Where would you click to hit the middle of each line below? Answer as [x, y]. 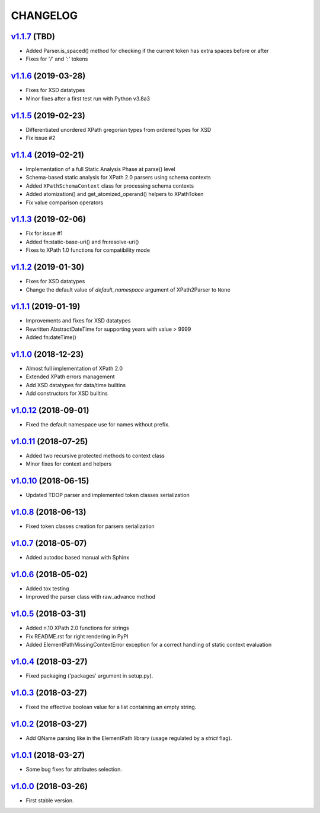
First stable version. [50, 800]
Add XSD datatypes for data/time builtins [76, 385]
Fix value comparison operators [65, 203]
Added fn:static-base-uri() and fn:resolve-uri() [82, 242]
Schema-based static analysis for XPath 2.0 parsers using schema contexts [118, 178]
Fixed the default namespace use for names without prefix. [98, 425]
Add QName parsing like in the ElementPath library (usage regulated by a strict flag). [129, 738]
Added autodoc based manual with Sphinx [78, 558]
